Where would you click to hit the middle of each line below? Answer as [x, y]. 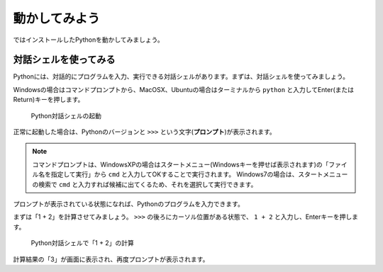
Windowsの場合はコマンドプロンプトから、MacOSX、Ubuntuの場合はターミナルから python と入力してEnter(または [184, 89]
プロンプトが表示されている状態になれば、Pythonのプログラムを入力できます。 [128, 204]
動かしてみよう [57, 18]
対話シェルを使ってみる [64, 60]
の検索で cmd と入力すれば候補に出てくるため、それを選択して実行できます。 [145, 184]
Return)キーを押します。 [49, 100]
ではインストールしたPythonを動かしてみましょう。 [88, 40]
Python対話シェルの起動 [66, 115]
